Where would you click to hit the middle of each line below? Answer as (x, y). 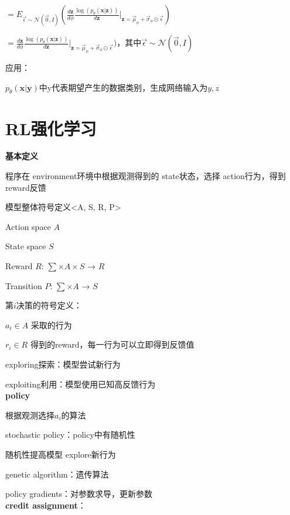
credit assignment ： (46, 505)
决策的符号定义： (49, 305)
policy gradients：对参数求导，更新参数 (79, 494)
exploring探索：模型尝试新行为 (63, 364)
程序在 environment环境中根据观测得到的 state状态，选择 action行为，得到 (146, 176)
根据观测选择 (30, 415)
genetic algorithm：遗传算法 (57, 474)
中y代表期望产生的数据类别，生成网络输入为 (123, 87)
